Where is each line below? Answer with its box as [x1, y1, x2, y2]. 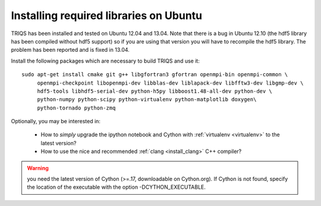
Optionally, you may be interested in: [11, 118, 101, 125]
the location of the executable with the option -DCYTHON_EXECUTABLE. [27, 183, 206, 191]
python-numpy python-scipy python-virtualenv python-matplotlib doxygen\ [37, 96, 257, 103]
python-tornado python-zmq [37, 104, 116, 111]
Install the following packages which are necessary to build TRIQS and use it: [11, 57, 200, 64]
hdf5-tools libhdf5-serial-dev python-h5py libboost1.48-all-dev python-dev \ [37, 88, 273, 95]
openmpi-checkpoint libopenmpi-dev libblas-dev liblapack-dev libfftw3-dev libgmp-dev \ [37, 79, 304, 86]
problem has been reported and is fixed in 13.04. [11, 46, 130, 54]
